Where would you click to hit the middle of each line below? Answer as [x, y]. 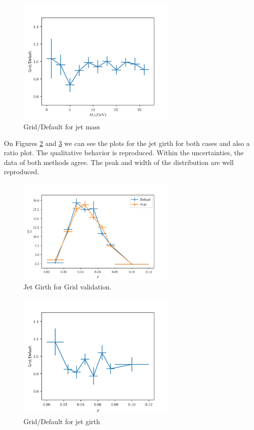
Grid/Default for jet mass [62, 126]
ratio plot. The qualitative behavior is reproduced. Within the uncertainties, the [124, 153]
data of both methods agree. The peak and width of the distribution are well [119, 162]
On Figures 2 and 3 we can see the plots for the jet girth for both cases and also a [127, 143]
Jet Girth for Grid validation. [68, 287]
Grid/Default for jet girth [62, 421]
